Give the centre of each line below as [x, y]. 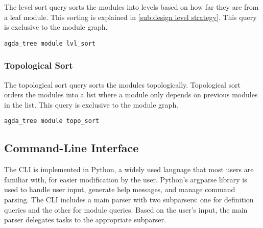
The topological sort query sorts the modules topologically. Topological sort [122, 84]
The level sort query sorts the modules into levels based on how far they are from [131, 7]
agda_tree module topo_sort [52, 121]
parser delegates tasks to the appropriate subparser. [85, 220]
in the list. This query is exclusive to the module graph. [91, 104]
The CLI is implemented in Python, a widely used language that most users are [129, 169]
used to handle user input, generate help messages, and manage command [120, 189]
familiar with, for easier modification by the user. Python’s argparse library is [126, 179]
